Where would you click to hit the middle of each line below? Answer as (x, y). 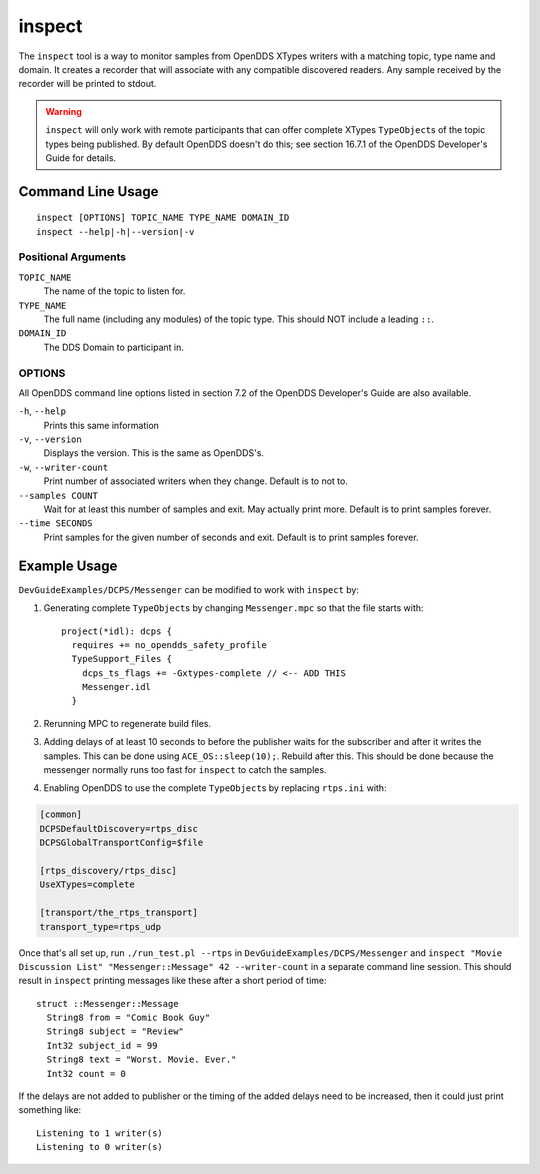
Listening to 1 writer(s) (100, 1133)
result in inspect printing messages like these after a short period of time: (172, 981)
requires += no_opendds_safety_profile (169, 644)
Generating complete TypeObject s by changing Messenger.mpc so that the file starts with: (233, 608)
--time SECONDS (56, 523)
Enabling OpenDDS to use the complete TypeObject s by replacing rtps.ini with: (215, 788)
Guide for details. (81, 157)
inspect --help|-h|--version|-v (115, 231)
